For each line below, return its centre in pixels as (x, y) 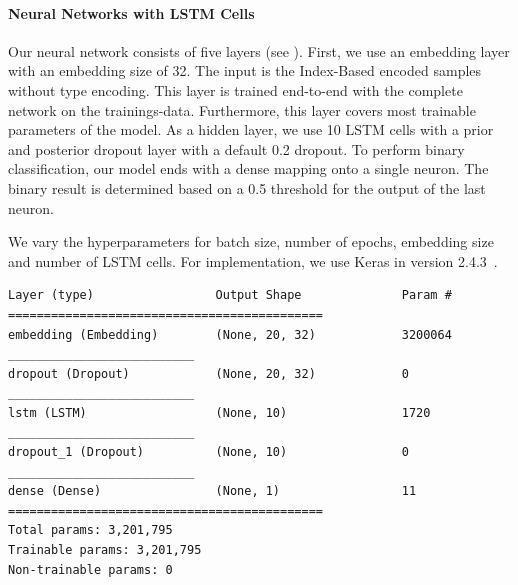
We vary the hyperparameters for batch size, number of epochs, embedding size (251, 241)
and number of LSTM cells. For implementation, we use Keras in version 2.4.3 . (253, 260)
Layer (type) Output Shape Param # (230, 295)
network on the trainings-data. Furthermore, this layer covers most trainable (242, 109)
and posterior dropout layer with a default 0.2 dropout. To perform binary (236, 148)
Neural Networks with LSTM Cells (131, 12)
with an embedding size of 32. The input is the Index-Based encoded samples (245, 70)
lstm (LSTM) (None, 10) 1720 (219, 412)
